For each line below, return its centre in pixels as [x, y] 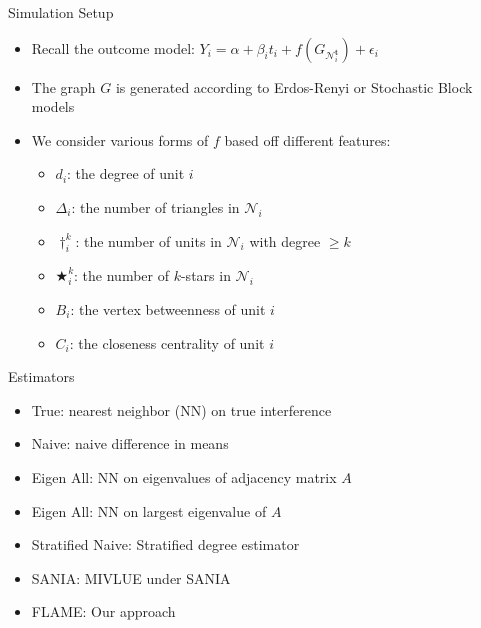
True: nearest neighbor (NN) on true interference [181, 409]
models [53, 106]
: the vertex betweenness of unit [168, 308]
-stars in [205, 275]
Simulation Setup [61, 12]
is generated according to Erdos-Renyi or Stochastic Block [294, 86]
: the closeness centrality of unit [167, 342]
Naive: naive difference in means [130, 443]
